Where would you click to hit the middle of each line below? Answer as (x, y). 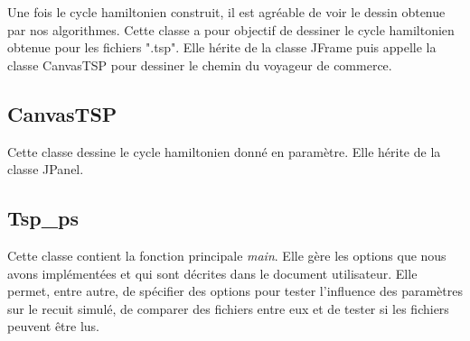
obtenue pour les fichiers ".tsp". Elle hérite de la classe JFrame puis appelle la (222, 47)
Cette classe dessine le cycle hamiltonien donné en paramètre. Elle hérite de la (224, 151)
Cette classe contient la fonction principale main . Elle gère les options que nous (227, 255)
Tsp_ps (43, 218)
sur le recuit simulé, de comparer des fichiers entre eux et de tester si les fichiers (228, 308)
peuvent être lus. (54, 326)
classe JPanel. (46, 169)
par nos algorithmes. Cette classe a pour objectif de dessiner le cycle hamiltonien (231, 29)
